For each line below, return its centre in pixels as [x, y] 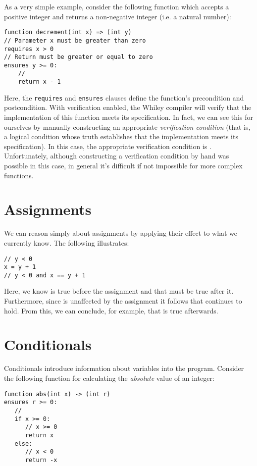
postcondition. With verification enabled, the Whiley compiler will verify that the [128, 107]
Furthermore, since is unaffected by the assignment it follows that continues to [123, 301]
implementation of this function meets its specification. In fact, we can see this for [128, 117]
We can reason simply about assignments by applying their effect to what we [121, 233]
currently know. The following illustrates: [67, 242]
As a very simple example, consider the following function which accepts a [117, 6]
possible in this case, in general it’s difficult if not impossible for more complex [123, 165]
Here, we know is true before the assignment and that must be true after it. [119, 291]
